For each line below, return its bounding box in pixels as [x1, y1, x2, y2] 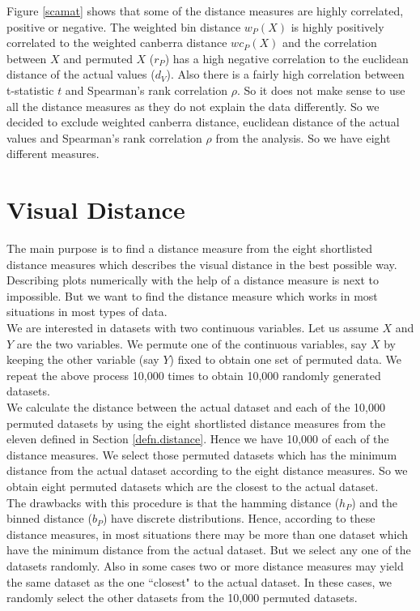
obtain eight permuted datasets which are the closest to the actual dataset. [6, 477, 379, 494]
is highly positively [291, 18, 384, 35]
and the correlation [282, 34, 377, 51]
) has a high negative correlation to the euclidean [164, 49, 409, 66]
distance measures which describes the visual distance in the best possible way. [6, 255, 397, 272]
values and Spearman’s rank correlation [6, 129, 202, 146]
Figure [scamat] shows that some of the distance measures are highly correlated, [6, 2, 404, 19]
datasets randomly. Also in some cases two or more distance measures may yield [6, 557, 404, 574]
